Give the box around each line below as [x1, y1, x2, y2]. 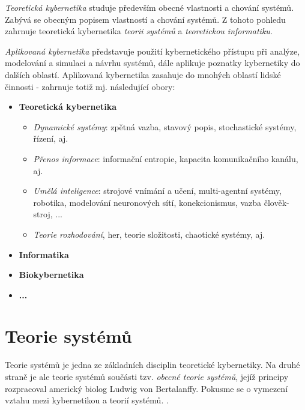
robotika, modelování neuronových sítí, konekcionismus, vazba [33, 196, 262, 208]
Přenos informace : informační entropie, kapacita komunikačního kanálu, [33, 152, 298, 164]
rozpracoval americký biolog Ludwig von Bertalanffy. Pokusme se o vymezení [5, 382, 288, 394]
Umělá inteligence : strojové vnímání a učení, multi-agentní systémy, [33, 184, 282, 197]
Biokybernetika [19, 268, 84, 281]
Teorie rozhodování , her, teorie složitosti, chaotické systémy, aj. [33, 228, 265, 240]
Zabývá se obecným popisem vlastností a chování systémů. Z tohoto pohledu [5, 13, 286, 25]
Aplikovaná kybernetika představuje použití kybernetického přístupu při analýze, [5, 44, 300, 57]
